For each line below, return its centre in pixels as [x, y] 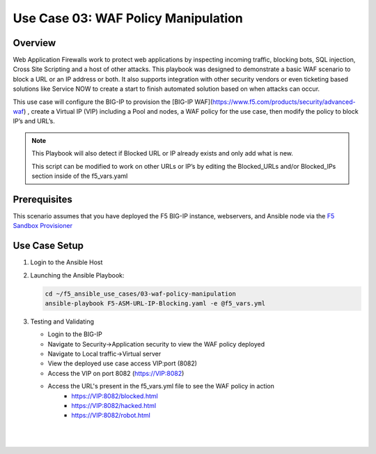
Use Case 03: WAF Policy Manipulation [128, 18]
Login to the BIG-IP [75, 334]
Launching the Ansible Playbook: [77, 275]
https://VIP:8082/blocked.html [115, 396]
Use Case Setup [48, 246]
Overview [34, 43]
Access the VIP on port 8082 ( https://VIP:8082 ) [116, 373]
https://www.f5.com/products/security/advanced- [284, 102]
